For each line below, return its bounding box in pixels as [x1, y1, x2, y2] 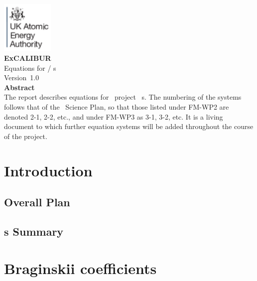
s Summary [4, 223, 64, 239]
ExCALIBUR [4, 53, 51, 63]
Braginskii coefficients [4, 258, 157, 278]
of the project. [4, 131, 47, 141]
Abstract [4, 82, 35, 92]
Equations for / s [4, 62, 56, 73]
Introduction [4, 160, 93, 180]
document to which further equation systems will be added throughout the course [4, 121, 254, 132]
